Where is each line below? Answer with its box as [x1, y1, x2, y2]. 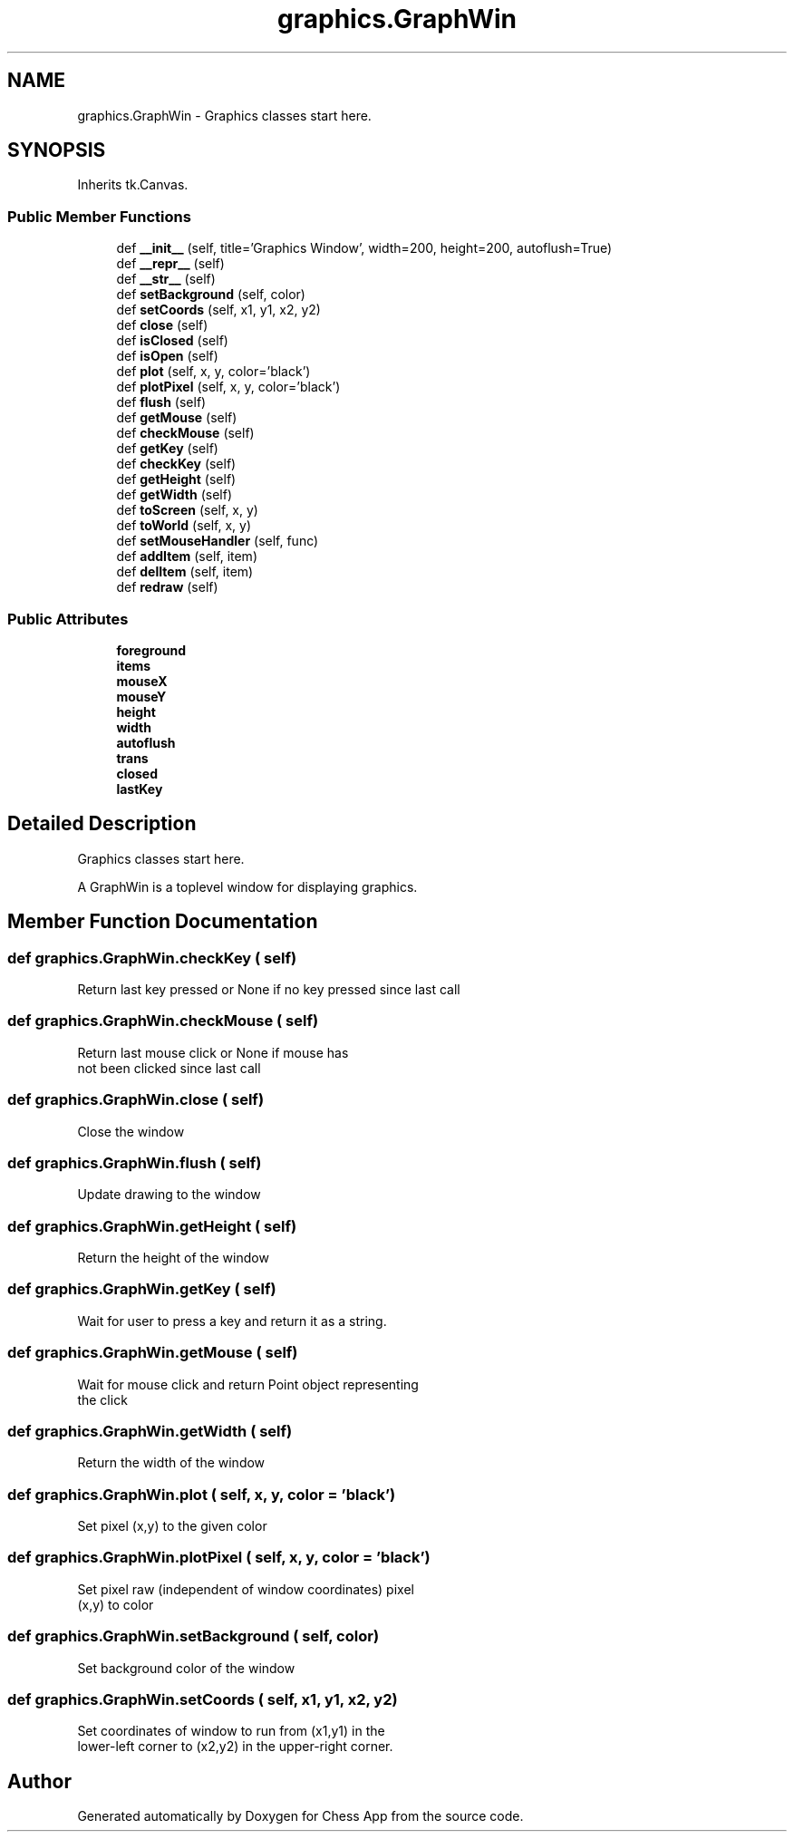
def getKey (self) [116, 440, 218, 457]
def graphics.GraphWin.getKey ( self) [7, 1280, 276, 1299]
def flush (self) [116, 394, 207, 411]
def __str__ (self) [116, 271, 216, 287]
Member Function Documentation [7, 910, 318, 934]
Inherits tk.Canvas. [77, 177, 189, 193]
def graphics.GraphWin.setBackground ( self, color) [7, 1627, 380, 1646]
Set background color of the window [77, 1660, 295, 1676]
